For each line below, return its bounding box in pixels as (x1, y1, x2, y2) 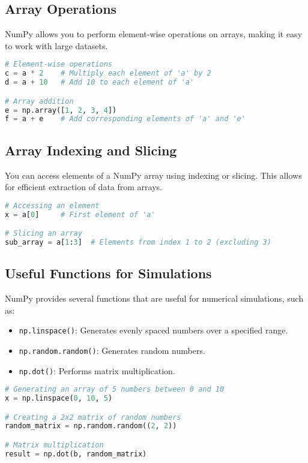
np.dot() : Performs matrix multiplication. (19, 364, 175, 377)
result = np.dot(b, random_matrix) (5, 449, 147, 458)
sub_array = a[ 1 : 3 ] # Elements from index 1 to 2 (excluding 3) (5, 237, 271, 246)
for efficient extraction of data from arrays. (5, 181, 162, 193)
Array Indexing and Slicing (5, 140, 177, 159)
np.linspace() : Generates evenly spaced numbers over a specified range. (19, 324, 288, 336)
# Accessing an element (5, 201, 100, 210)
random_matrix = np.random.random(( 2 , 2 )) (5, 422, 177, 431)
